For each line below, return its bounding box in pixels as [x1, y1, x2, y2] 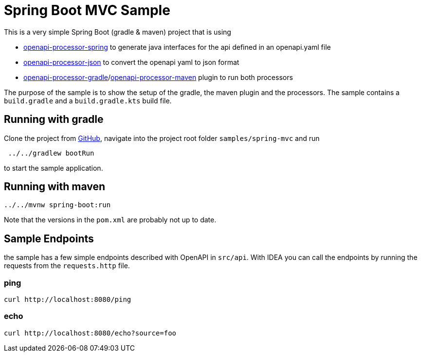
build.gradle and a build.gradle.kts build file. [4, 96, 172, 105]
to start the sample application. [4, 163, 103, 172]
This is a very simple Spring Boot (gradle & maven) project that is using [4, 27, 231, 36]
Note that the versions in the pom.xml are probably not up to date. [4, 216, 217, 224]
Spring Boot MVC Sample [4, 2, 170, 19]
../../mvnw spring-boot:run [4, 201, 111, 209]
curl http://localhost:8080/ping [4, 296, 131, 304]
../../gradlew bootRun [8, 149, 94, 157]
